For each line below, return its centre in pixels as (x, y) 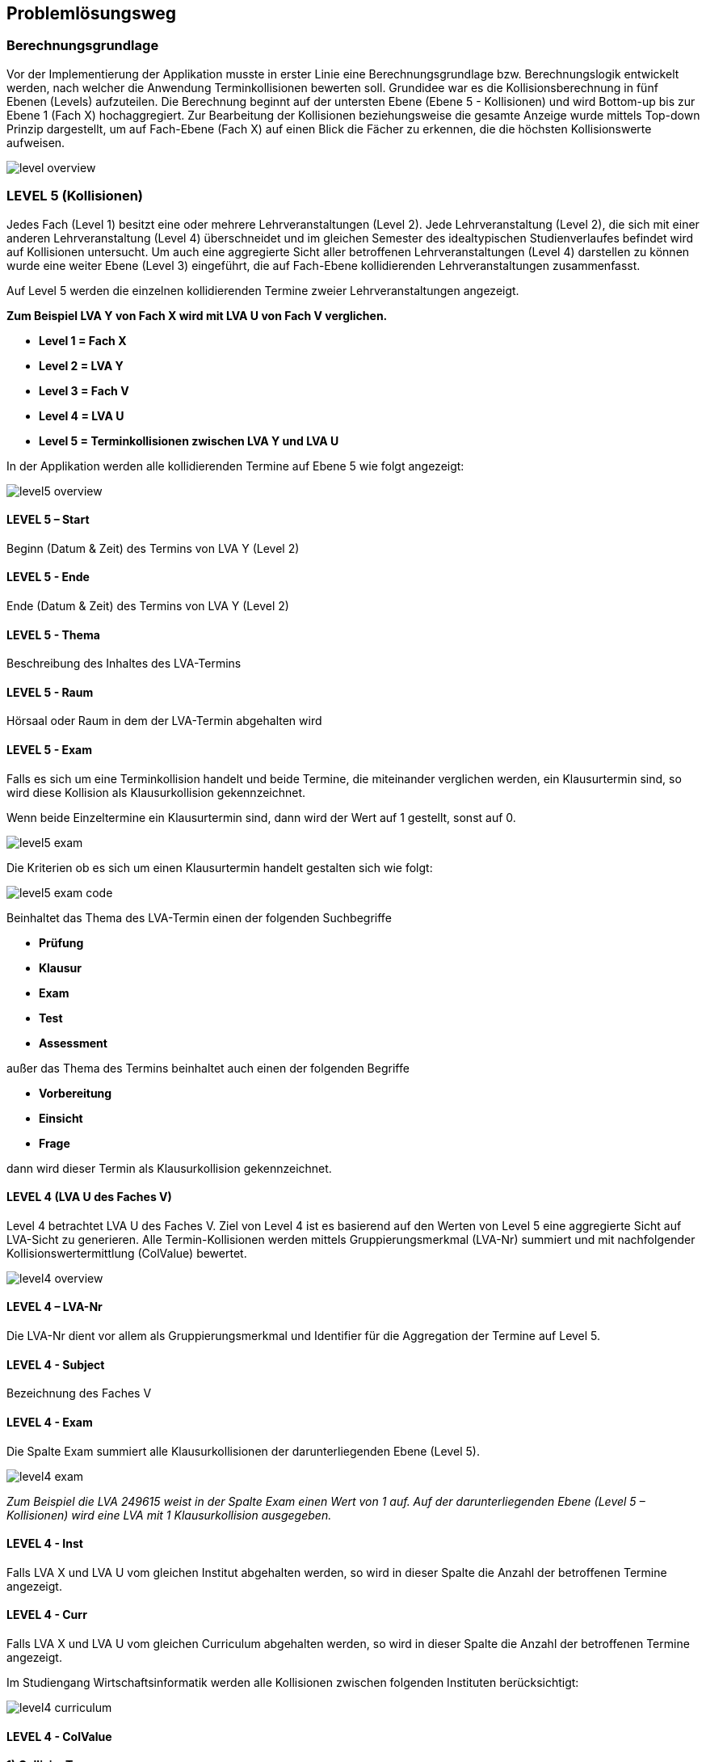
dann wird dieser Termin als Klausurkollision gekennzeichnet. (169, 1168)
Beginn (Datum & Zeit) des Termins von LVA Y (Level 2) (153, 548)
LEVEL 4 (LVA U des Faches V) (89, 1197)
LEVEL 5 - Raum (50, 692)
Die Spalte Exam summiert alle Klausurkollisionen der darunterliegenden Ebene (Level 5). (243, 1451)
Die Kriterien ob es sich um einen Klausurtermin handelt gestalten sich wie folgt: (220, 867)
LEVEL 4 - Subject (56, 1364)
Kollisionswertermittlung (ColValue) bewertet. (127, 1253)
